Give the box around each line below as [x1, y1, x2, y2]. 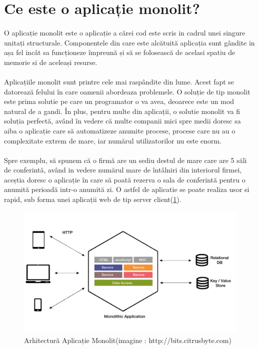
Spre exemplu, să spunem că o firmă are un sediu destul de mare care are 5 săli [4, 154, 247, 165]
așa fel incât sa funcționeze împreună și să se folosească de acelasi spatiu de [4, 47, 235, 57]
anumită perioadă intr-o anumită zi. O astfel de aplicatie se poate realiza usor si [4, 184, 249, 194]
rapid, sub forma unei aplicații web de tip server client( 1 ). [4, 194, 181, 204]
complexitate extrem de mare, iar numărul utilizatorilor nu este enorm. [4, 135, 222, 145]
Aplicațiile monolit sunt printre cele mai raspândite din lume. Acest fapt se [4, 76, 234, 86]
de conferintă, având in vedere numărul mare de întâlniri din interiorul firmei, [4, 164, 242, 175]
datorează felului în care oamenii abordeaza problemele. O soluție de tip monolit [4, 86, 250, 96]
